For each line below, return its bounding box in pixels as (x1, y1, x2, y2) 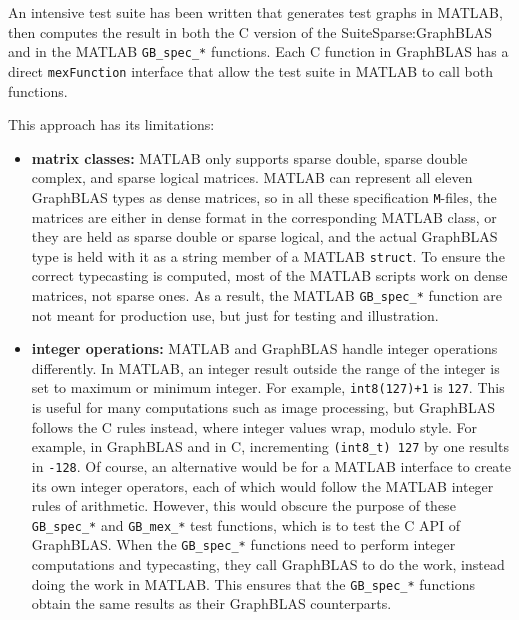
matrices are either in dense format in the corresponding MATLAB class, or (31, 206, 497, 227)
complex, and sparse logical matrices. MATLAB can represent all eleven (31, 167, 473, 188)
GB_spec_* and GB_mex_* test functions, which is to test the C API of (31, 514, 461, 535)
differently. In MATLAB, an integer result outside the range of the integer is (31, 357, 500, 378)
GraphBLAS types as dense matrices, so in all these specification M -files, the (31, 186, 497, 207)
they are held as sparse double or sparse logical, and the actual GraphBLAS (31, 226, 498, 247)
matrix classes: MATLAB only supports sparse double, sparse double (31, 147, 468, 168)
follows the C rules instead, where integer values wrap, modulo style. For (31, 416, 478, 437)
